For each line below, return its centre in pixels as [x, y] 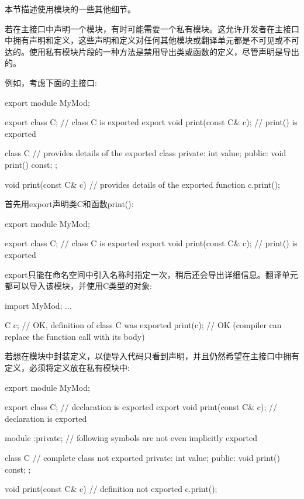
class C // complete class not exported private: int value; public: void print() [142, 458]
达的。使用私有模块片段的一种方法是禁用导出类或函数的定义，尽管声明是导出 [152, 51]
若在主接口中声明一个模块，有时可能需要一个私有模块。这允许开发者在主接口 [152, 28]
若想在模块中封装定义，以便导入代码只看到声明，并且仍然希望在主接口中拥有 [152, 356]
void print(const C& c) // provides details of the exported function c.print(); [142, 184]
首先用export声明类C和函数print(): [69, 204]
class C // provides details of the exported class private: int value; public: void [146, 153]
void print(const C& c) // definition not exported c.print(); [111, 489]
